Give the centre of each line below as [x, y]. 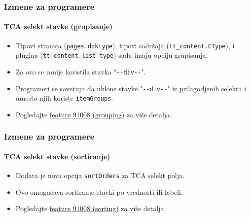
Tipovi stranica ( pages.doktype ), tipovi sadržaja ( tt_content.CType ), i [125, 45]
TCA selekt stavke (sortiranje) [57, 156]
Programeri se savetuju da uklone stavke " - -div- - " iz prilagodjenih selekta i [131, 88]
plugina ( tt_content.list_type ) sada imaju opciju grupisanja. [112, 55]
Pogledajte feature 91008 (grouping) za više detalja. [93, 114]
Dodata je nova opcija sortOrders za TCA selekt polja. [100, 175]
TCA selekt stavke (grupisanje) [58, 26]
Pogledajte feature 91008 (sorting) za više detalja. [91, 208]
